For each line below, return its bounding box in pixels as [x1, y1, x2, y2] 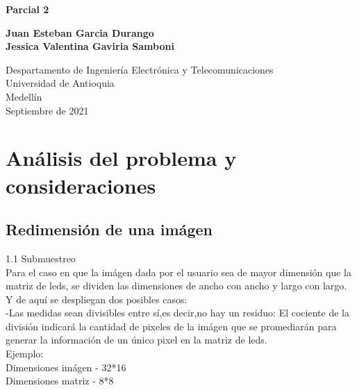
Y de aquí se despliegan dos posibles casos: [6, 291, 188, 306]
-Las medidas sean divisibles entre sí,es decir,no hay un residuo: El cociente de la [6, 305, 349, 320]
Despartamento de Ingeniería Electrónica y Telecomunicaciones [6, 62, 274, 76]
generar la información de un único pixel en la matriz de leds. [6, 332, 267, 347]
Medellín [6, 89, 42, 103]
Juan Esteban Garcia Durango [6, 25, 154, 40]
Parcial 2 [6, 2, 49, 16]
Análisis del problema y [6, 144, 237, 172]
